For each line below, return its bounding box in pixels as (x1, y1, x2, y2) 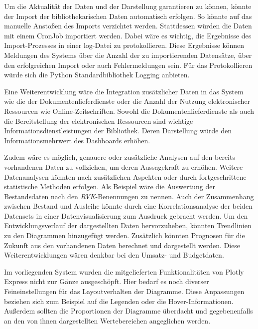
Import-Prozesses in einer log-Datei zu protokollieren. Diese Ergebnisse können (4, 40, 245, 50)
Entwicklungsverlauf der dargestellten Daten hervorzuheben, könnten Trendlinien (4, 220, 252, 231)
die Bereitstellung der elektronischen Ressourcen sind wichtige (4, 115, 193, 126)
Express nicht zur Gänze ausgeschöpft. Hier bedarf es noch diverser (4, 276, 209, 287)
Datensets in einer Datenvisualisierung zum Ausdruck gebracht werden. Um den (4, 210, 248, 221)
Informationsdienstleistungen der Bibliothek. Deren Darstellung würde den (4, 125, 232, 136)
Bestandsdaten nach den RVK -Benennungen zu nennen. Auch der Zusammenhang (4, 191, 254, 201)
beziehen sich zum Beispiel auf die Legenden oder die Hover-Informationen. (4, 296, 234, 306)
